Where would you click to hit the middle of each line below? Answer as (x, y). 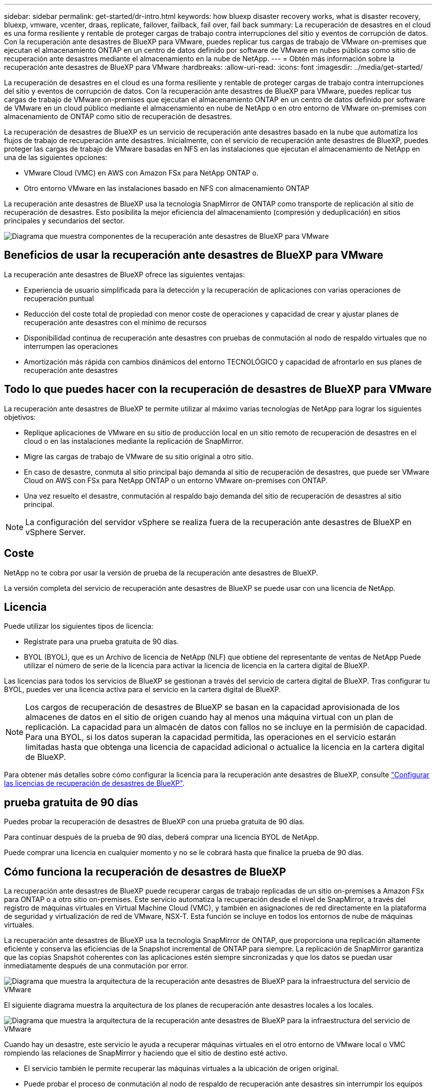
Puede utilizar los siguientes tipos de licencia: (79, 626)
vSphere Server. (55, 532)
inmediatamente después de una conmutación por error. (96, 966)
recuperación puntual (59, 298)
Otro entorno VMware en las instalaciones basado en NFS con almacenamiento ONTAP (167, 188)
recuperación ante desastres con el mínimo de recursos (115, 322)
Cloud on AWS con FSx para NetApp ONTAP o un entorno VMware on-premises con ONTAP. (176, 480)
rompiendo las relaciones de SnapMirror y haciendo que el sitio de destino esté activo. (146, 1053)
